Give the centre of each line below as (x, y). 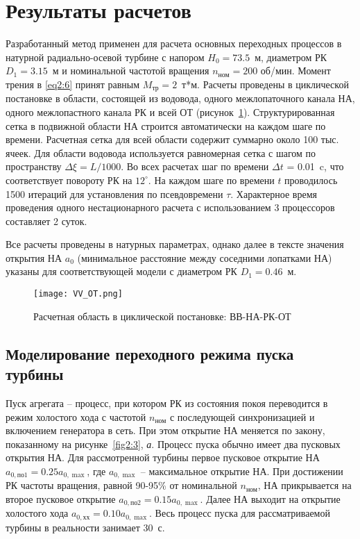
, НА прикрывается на (305, 485)
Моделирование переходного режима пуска (150, 353)
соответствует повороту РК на (69, 180)
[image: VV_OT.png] (78, 294)
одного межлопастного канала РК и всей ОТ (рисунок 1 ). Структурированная (170, 111)
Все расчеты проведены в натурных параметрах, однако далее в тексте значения (175, 244)
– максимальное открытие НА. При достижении (242, 471)
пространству (34, 166)
